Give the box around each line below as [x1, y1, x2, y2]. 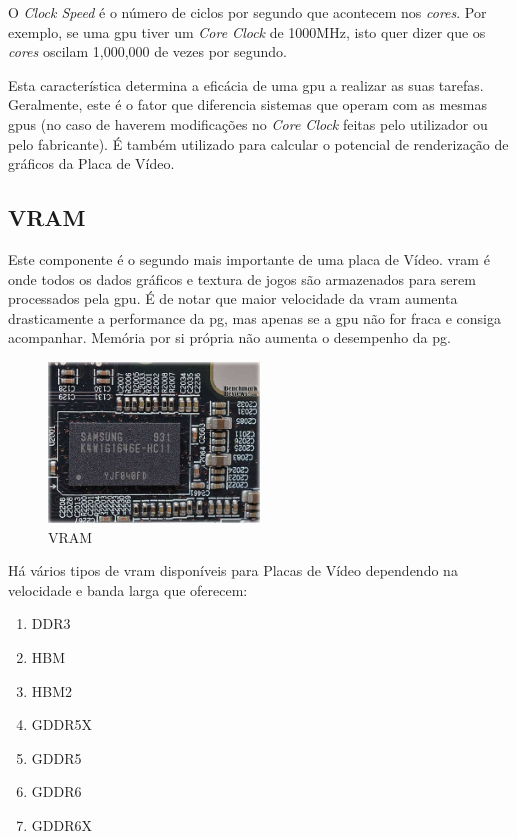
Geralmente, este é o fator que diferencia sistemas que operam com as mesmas [8, 94, 488, 115]
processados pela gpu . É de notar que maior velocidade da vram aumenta [8, 288, 458, 309]
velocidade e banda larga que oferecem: [8, 579, 248, 600]
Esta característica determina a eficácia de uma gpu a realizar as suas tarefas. [8, 74, 484, 95]
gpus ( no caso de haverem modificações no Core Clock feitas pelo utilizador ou [8, 113, 488, 134]
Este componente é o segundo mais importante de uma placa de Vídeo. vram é [8, 248, 490, 269]
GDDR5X [31, 714, 92, 735]
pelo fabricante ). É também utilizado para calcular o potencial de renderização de [8, 133, 509, 154]
